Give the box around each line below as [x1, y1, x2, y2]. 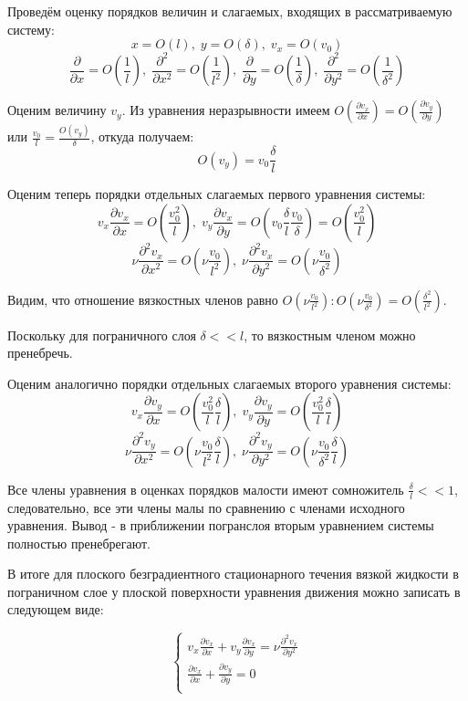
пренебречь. [7, 343, 73, 362]
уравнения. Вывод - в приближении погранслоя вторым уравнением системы [7, 516, 434, 535]
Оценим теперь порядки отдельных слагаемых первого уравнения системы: [7, 184, 426, 204]
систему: [7, 19, 56, 38]
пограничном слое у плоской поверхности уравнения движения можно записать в [7, 581, 461, 601]
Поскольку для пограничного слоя [7, 325, 196, 344]
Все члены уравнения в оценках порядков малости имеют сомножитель [7, 479, 404, 498]
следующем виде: [7, 600, 104, 619]
